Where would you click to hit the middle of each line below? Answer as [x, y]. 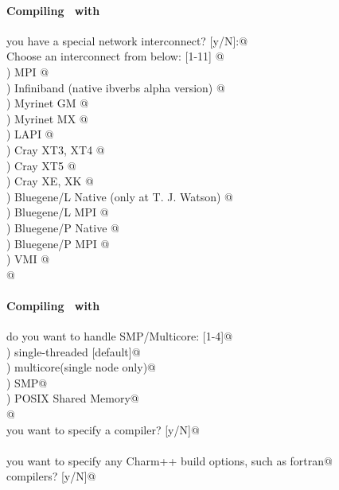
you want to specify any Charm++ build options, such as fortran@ [169, 460]
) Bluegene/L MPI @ [58, 212]
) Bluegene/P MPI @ [58, 243]
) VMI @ [28, 259]
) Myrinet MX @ [47, 118]
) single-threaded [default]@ [74, 351]
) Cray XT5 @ [41, 165]
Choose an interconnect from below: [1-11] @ [115, 56]
